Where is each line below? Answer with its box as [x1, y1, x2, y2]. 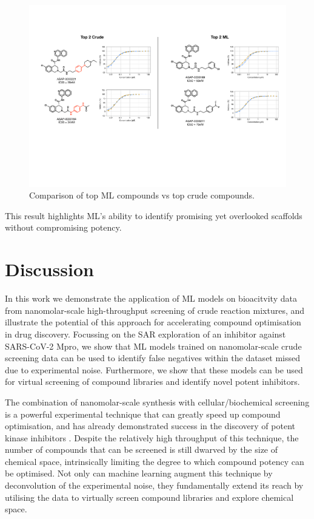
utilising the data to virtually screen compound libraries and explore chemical [5, 490, 294, 503]
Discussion [5, 257, 94, 282]
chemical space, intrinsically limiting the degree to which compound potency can [5, 455, 304, 467]
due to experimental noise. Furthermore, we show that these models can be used [5, 363, 303, 376]
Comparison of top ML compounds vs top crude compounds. [29, 189, 255, 202]
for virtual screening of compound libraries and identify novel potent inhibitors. [5, 375, 300, 388]
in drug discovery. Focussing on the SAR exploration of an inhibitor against [5, 327, 286, 340]
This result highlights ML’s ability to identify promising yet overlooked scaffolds [5, 209, 302, 222]
